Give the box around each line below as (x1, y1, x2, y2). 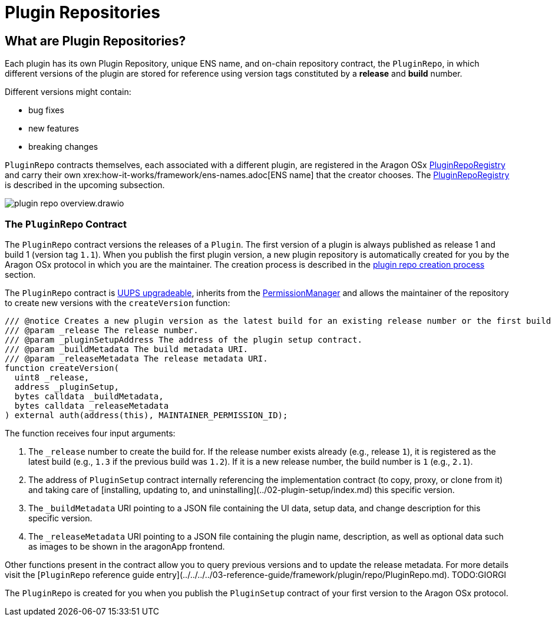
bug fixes (28, 105, 64, 116)
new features (28, 123, 79, 134)
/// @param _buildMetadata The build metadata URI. (5, 344, 249, 354)
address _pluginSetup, (14, 382, 119, 392)
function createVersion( (5, 363, 119, 373)
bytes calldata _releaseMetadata (14, 400, 169, 410)
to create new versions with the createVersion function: (5, 297, 230, 308)
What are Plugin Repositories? (5, 33, 186, 48)
